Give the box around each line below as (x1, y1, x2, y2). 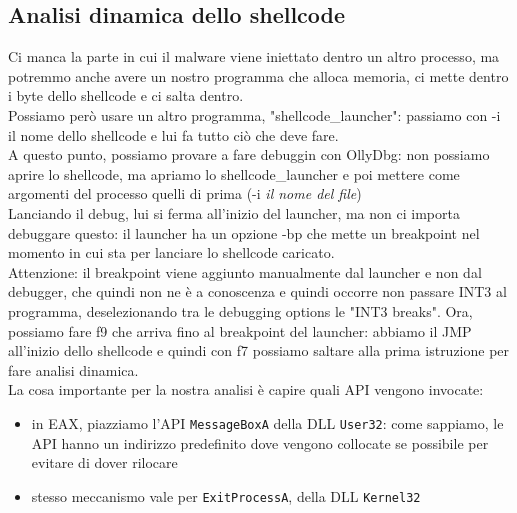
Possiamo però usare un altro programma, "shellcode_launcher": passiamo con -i (8, 104, 501, 125)
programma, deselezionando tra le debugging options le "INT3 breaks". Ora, (8, 300, 473, 321)
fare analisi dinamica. (8, 359, 139, 380)
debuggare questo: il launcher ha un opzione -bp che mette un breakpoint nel (8, 222, 480, 243)
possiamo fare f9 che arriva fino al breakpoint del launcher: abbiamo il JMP (8, 320, 472, 341)
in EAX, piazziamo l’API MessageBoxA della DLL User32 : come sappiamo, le (31, 412, 504, 433)
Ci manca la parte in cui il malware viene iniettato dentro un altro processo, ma (8, 46, 500, 67)
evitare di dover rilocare (31, 452, 178, 473)
